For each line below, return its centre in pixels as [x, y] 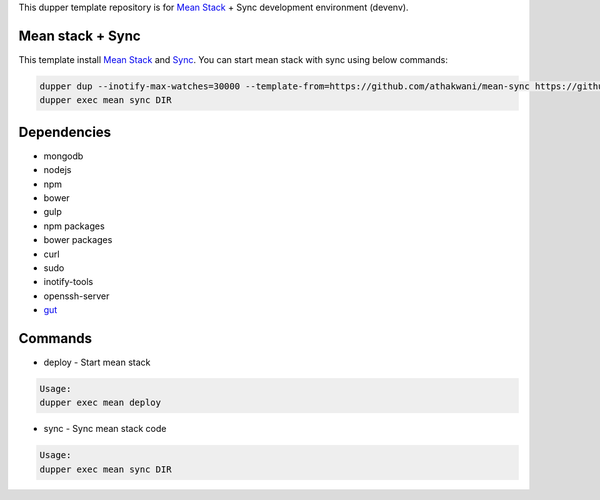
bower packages [78, 240]
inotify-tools [68, 282]
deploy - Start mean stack [97, 362]
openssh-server [76, 296]
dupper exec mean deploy [100, 403]
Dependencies [65, 131]
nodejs [57, 170]
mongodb [63, 156]
